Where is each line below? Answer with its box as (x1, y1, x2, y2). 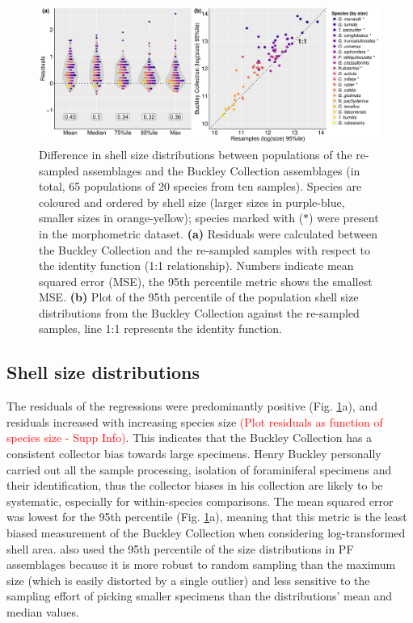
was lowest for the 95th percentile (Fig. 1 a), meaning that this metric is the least (6, 508, 407, 525)
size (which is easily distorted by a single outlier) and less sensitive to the (6, 571, 370, 588)
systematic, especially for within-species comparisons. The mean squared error (6, 492, 394, 509)
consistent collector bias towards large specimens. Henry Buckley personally (6, 445, 381, 462)
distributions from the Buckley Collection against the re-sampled (39, 304, 360, 321)
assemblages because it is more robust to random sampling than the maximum (6, 556, 396, 573)
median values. (6, 603, 79, 620)
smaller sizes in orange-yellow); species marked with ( (39, 209, 304, 226)
